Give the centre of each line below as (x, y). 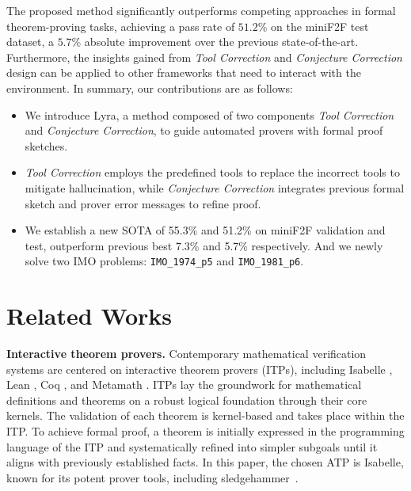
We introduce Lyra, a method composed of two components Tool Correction (209, 114)
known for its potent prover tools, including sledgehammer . (152, 477)
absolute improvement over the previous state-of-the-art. (221, 42)
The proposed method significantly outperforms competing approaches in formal (201, 10)
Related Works (89, 316)
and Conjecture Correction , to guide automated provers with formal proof (204, 130)
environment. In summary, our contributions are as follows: (150, 88)
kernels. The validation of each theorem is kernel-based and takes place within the (205, 415)
